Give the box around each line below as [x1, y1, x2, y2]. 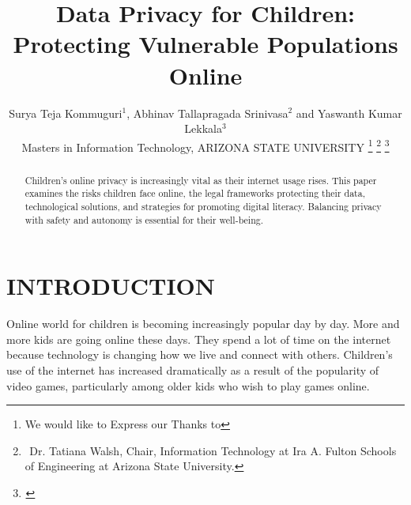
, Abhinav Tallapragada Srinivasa [126, 104, 288, 121]
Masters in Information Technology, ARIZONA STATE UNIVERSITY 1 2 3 [21, 136, 390, 155]
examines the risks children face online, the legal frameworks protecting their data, [25, 187, 365, 200]
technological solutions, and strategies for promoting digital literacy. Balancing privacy [25, 200, 382, 213]
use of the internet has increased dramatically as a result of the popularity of [6, 362, 379, 379]
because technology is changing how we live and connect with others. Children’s [6, 346, 393, 363]
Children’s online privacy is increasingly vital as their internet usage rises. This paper [25, 173, 377, 187]
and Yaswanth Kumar [296, 104, 402, 121]
